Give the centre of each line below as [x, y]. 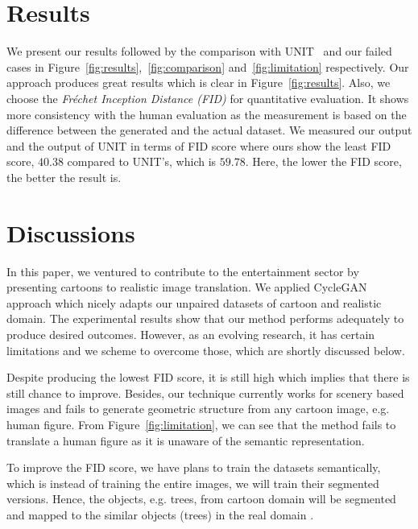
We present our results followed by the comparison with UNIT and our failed [199, 51]
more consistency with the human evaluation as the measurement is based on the [207, 114]
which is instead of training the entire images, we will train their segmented [193, 483]
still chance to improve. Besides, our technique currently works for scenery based [205, 393]
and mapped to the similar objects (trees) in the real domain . [160, 514]
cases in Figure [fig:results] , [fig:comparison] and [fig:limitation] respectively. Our [208, 66]
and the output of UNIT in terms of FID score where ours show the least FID [199, 145]
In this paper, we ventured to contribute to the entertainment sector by [183, 271]
